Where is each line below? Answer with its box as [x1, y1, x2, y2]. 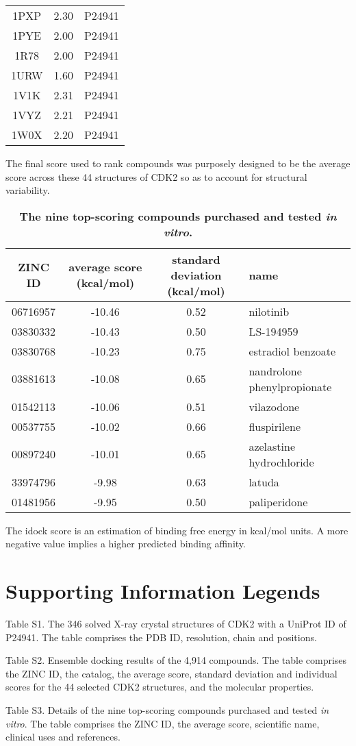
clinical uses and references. [5, 730, 120, 744]
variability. [5, 183, 50, 197]
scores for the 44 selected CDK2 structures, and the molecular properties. [5, 680, 314, 694]
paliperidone [249, 493, 308, 510]
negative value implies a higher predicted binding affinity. [5, 536, 246, 551]
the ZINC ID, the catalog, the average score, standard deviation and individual [5, 666, 338, 680]
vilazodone [249, 398, 300, 414]
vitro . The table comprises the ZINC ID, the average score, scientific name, [5, 716, 320, 730]
